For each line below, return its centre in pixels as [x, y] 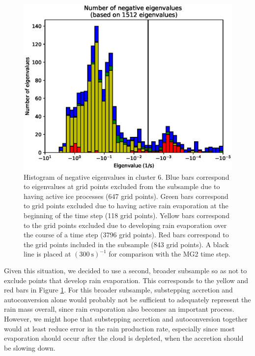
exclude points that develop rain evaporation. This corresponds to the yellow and [126, 280]
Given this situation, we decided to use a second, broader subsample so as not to [126, 270]
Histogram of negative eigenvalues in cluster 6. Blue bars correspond [127, 177]
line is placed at [47, 254]
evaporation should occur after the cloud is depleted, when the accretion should [124, 338]
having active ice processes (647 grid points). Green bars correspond [126, 196]
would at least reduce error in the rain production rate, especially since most [119, 328]
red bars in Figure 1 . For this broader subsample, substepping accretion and [118, 290]
